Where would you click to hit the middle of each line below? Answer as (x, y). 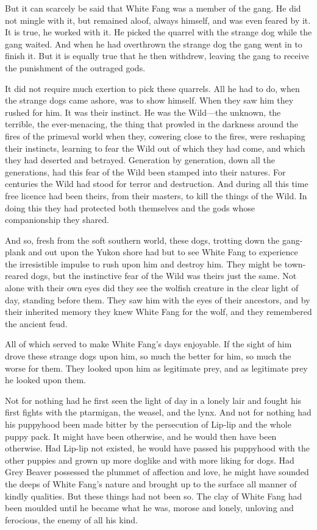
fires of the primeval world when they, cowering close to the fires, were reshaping (155, 136)
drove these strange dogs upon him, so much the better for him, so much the (148, 356)
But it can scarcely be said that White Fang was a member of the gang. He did (153, 8)
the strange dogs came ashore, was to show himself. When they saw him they (149, 100)
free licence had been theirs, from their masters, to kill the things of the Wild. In (156, 195)
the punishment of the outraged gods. (75, 67)
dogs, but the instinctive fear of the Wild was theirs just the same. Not (164, 276)
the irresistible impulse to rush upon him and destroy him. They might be (144, 263)
